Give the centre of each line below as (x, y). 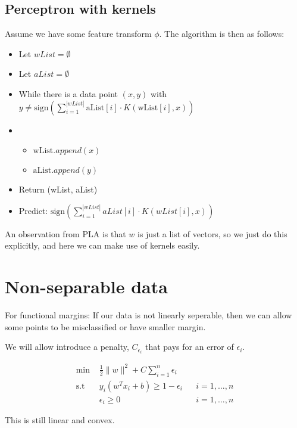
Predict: (33, 210)
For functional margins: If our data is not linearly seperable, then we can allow (148, 315)
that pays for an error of (189, 347)
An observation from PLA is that (65, 233)
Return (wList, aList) (58, 189)
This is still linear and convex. (60, 420)
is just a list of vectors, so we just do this (212, 233)
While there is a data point (68, 93)
